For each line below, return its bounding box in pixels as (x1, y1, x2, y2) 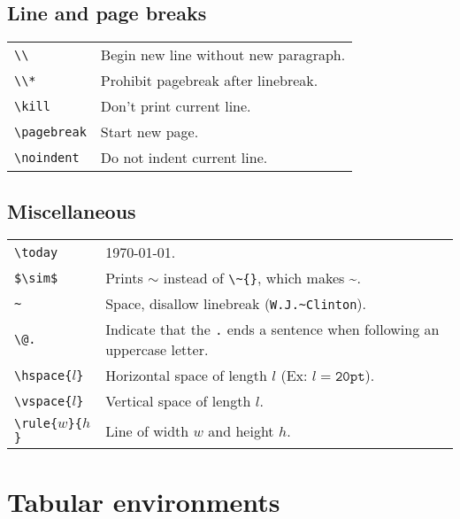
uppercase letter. (105, 339, 209, 360)
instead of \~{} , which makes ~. (163, 267, 361, 289)
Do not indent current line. (100, 147, 268, 168)
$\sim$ (14, 270, 58, 285)
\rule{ (14, 416, 58, 431)
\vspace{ (14, 393, 73, 408)
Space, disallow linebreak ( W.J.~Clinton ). (105, 293, 367, 314)
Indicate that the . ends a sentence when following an (105, 319, 440, 340)
